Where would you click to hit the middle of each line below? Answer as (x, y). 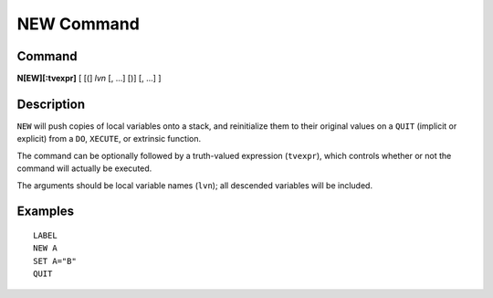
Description (51, 104)
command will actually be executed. (84, 168)
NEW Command (79, 24)
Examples (46, 212)
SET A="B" (55, 261)
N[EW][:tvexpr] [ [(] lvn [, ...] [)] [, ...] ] (89, 79)
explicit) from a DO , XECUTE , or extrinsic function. (109, 139)
